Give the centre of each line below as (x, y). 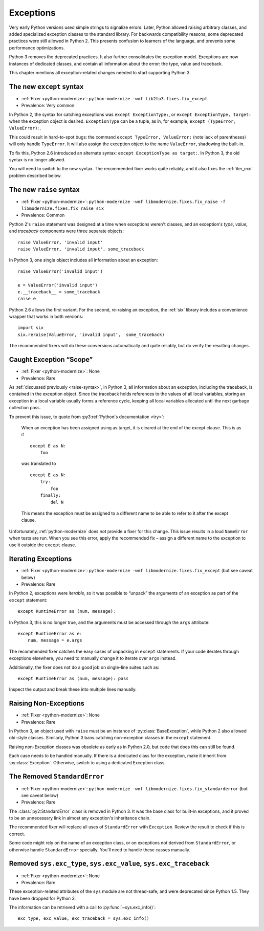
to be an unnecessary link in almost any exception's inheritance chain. (80, 818)
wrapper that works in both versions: (46, 317)
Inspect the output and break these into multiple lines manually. (73, 689)
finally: (50, 496)
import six (31, 328)
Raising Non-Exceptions (47, 703)
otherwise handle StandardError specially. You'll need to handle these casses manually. (100, 850)
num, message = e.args (55, 640)
